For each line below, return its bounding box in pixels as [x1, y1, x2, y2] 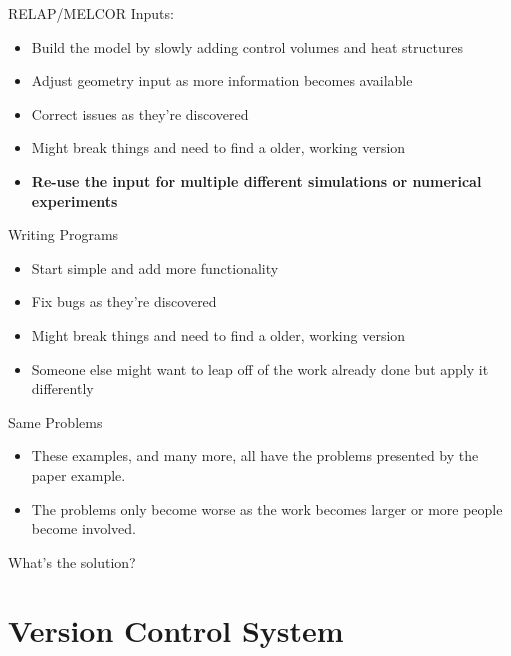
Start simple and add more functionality [31, 257, 279, 278]
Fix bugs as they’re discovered [31, 291, 217, 312]
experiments [31, 190, 118, 211]
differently [31, 378, 94, 399]
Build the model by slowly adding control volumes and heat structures [31, 36, 463, 57]
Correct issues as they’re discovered [31, 103, 249, 124]
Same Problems [8, 411, 103, 432]
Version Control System [8, 610, 344, 651]
